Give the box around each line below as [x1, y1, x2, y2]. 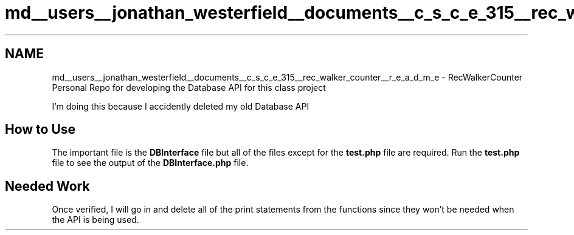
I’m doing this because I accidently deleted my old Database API [52, 101, 309, 111]
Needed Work [5, 178, 90, 194]
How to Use [5, 122, 76, 137]
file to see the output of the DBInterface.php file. [52, 157, 249, 168]
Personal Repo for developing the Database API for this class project [52, 82, 326, 93]
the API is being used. [52, 214, 139, 225]
